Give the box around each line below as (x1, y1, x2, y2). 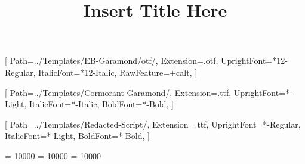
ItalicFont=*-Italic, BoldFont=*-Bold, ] (29, 98, 174, 110)
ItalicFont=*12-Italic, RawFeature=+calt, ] (38, 66, 198, 78)
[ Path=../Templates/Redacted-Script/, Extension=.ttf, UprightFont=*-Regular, (5, 117, 301, 130)
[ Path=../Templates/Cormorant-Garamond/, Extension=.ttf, (5, 86, 232, 98)
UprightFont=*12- (221, 54, 288, 67)
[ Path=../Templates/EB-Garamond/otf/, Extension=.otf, (5, 54, 218, 67)
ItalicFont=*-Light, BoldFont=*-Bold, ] (5, 129, 150, 142)
